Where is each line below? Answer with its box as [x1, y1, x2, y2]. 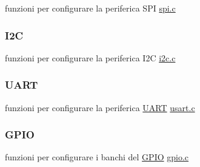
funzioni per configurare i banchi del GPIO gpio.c [5, 151, 189, 163]
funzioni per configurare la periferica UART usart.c [5, 101, 195, 114]
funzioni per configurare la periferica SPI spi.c [5, 2, 176, 14]
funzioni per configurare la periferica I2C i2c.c [5, 51, 176, 64]
